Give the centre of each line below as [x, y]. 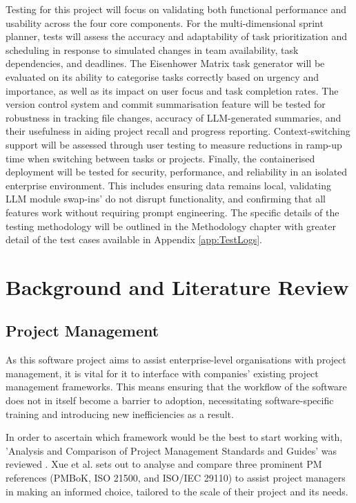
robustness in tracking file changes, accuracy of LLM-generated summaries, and [174, 117]
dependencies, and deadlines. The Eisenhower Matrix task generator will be [165, 63]
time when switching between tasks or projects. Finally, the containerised [160, 158]
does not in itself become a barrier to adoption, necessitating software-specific [170, 400]
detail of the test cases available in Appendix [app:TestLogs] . [134, 239]
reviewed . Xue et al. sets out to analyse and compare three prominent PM [164, 464]
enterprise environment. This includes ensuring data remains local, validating [168, 185]
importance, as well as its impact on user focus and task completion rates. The [172, 90]
